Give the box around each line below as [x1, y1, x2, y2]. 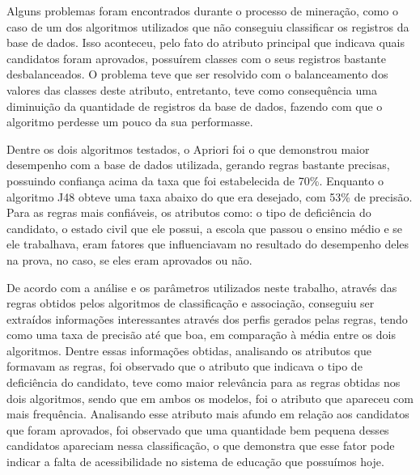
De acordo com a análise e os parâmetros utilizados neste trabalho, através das [6, 278, 397, 295]
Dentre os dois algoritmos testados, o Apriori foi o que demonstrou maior [6, 140, 370, 157]
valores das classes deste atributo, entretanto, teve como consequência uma [6, 81, 377, 98]
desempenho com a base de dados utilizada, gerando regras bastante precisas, [6, 156, 390, 173]
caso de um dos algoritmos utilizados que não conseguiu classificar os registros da [6, 18, 409, 35]
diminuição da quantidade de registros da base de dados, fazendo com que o [6, 97, 383, 114]
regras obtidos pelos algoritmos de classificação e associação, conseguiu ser [6, 295, 375, 312]
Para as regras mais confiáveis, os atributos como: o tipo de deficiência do [6, 204, 371, 221]
